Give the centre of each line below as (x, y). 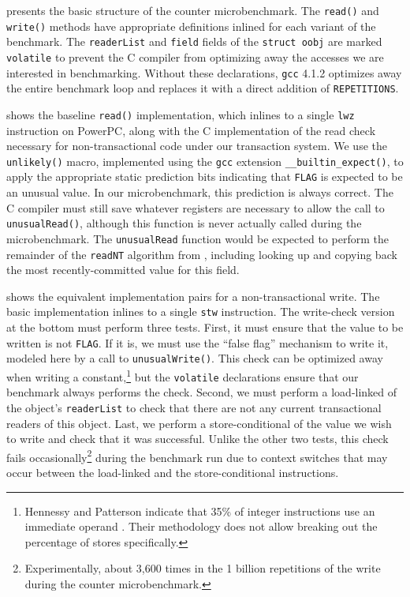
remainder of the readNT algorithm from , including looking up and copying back (202, 254)
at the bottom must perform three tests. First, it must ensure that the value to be (205, 327)
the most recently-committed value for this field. (123, 270)
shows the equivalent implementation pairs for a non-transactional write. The (193, 296)
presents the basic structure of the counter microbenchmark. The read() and (193, 10)
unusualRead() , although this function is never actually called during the (184, 223)
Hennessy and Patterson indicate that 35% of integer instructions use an (200, 511)
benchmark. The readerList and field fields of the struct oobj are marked (194, 41)
